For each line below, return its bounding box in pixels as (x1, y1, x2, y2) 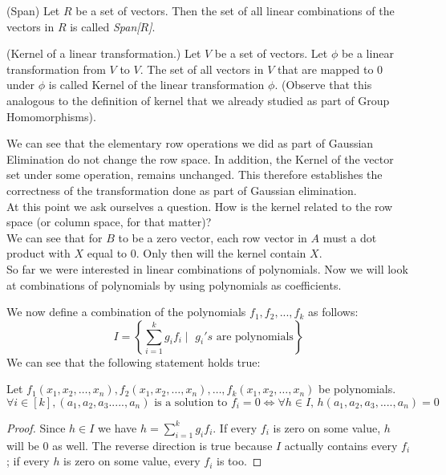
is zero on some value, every (63, 453, 201, 469)
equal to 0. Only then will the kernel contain (87, 245, 306, 262)
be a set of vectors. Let (214, 45, 328, 62)
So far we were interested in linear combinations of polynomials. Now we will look (6, 260, 408, 277)
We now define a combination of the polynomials (6, 303, 246, 320)
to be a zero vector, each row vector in (118, 229, 307, 246)
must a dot (322, 229, 377, 246)
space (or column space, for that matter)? (6, 213, 212, 230)
